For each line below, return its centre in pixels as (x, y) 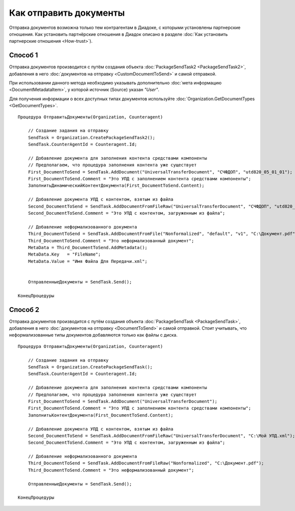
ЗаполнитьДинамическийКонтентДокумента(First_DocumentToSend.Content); (116, 186)
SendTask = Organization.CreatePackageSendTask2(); (91, 137)
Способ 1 (24, 55)
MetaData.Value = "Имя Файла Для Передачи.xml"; (88, 261)
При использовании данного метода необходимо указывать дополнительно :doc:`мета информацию (115, 83)
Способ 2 (24, 310)
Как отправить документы (67, 13)
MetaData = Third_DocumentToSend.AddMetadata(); (88, 247)
